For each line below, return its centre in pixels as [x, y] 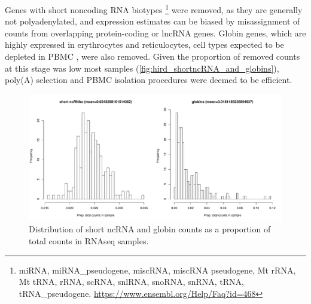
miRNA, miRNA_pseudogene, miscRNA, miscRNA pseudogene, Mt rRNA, [157, 270]
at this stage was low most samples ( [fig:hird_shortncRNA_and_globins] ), [142, 68]
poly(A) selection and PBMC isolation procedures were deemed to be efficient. [149, 80]
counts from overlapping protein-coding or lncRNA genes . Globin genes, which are [155, 33]
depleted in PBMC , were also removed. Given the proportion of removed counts [153, 56]
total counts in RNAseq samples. [89, 241]
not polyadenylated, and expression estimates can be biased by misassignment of [153, 21]
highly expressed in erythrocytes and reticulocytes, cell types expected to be [144, 44]
